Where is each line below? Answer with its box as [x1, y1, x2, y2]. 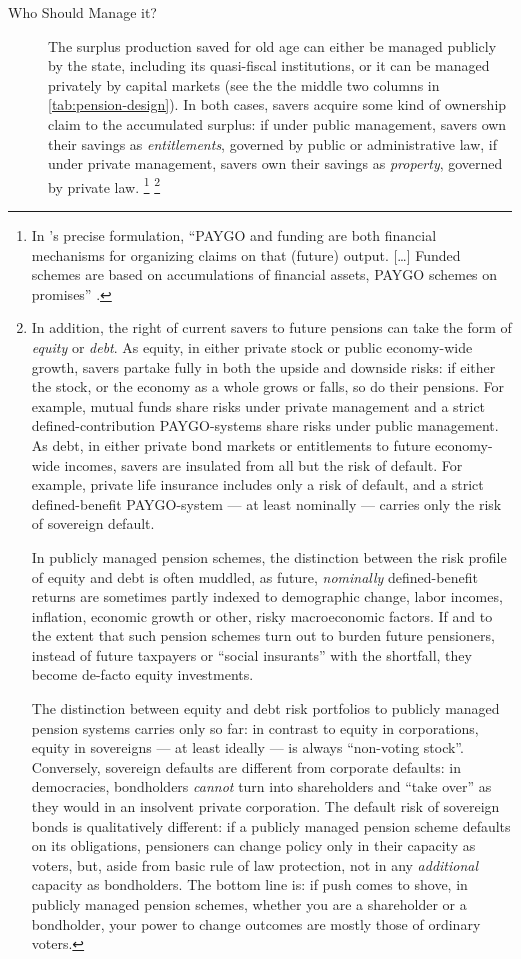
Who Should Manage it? [8, 2, 157, 22]
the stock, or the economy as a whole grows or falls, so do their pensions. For [31, 376, 505, 397]
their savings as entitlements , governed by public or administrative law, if [48, 133, 498, 154]
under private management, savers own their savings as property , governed [48, 153, 503, 174]
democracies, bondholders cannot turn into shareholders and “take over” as [31, 776, 492, 797]
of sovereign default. [31, 513, 155, 534]
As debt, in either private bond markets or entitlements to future [31, 434, 431, 455]
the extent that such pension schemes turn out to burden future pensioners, [31, 625, 495, 646]
